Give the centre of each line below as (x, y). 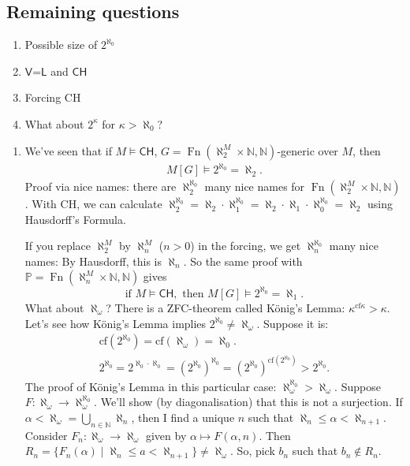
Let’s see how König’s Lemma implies (116, 323)
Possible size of (61, 45)
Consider (46, 435)
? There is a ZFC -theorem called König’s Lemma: (225, 307)
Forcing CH (53, 97)
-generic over (307, 150)
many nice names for (255, 186)
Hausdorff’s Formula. (75, 219)
